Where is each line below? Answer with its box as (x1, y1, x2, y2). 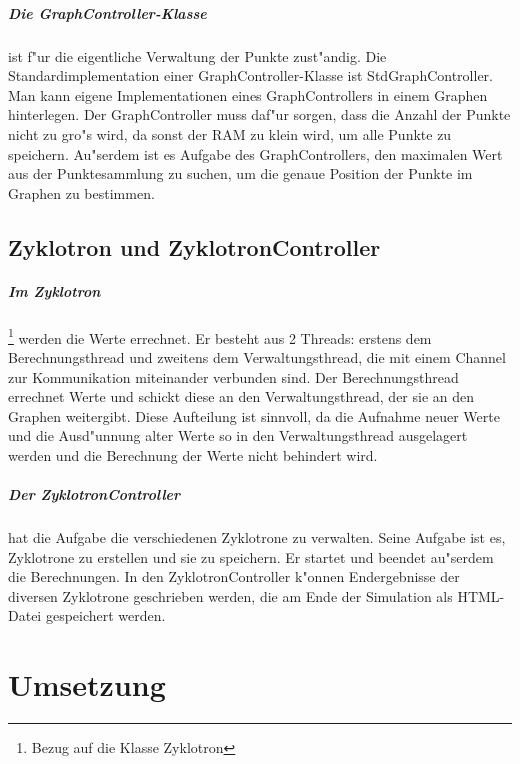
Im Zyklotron (8, 280, 101, 301)
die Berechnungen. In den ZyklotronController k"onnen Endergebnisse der (8, 566, 460, 587)
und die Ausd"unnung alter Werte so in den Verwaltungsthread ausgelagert (8, 425, 468, 446)
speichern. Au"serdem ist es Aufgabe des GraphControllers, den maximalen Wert (8, 143, 503, 164)
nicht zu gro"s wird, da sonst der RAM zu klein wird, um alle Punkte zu (8, 123, 452, 144)
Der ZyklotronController (8, 484, 181, 505)
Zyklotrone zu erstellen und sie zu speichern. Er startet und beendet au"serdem (8, 546, 494, 567)
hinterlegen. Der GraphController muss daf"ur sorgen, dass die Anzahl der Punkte (8, 104, 511, 125)
